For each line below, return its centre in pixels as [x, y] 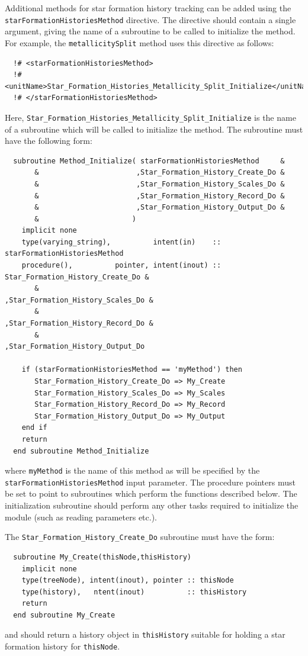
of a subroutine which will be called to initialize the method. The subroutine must [154, 129]
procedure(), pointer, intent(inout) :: [121, 266]
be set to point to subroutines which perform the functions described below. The [151, 493]
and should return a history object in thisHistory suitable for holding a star [145, 634]
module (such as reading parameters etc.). [81, 517]
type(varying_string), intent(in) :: [121, 242]
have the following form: [49, 141]
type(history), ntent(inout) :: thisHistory [134, 592]
